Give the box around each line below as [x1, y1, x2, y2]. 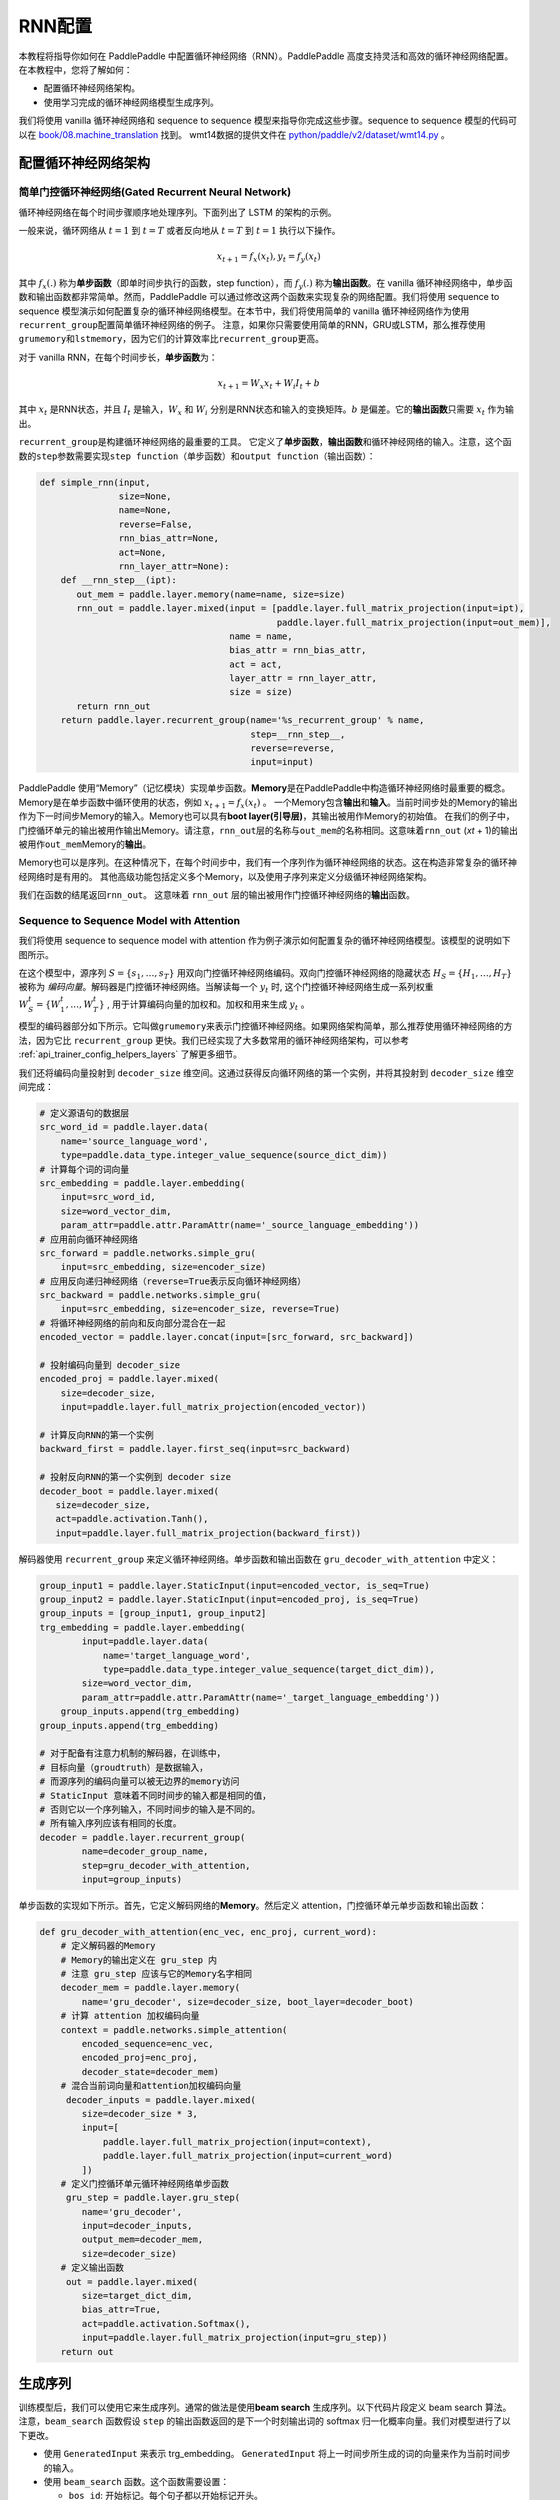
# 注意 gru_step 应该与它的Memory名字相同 [60, 1968, 253, 1980]
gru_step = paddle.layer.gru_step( [65, 2192, 240, 2204]
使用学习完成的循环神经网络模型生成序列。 [43, 96, 219, 108]
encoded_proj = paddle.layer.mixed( [39, 1373, 220, 1385]
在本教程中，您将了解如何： [18, 63, 133, 75]
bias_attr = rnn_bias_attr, [229, 645, 367, 656]
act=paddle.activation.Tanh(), [55, 1513, 209, 1525]
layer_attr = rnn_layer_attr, [229, 673, 378, 684]
